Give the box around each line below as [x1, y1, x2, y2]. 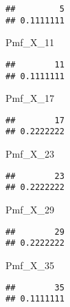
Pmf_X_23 [5, 147, 54, 161]
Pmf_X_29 [5, 202, 54, 217]
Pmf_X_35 [5, 257, 54, 272]
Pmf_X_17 [5, 91, 54, 105]
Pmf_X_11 [5, 35, 54, 50]
